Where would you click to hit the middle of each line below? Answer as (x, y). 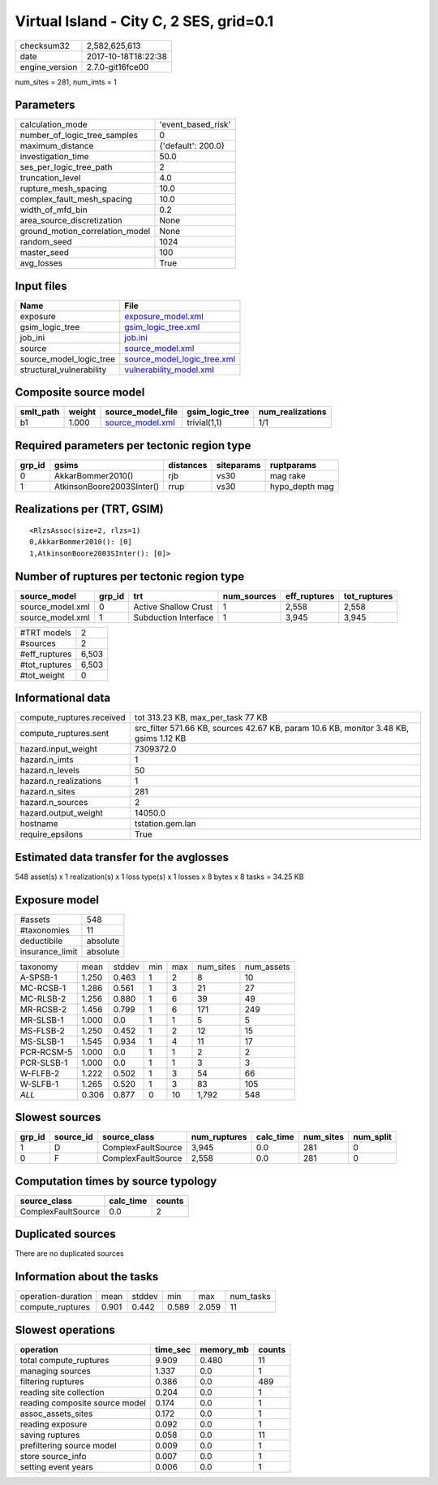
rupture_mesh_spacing (63, 188)
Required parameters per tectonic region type (133, 446)
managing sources (55, 1370)
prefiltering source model (68, 1445)
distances (188, 465)
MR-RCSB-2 (43, 1009)
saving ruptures (50, 1435)
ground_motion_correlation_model (85, 232)
